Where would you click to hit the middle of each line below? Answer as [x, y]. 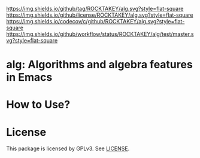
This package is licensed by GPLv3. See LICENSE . [68, 148]
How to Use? [38, 105]
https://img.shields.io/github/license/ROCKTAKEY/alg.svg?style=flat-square [100, 15]
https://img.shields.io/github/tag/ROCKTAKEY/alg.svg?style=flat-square [95, 9]
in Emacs [29, 78]
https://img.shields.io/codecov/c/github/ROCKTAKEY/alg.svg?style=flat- [96, 21]
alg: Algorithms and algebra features [99, 65]
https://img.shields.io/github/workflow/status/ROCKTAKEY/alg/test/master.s [100, 34]
